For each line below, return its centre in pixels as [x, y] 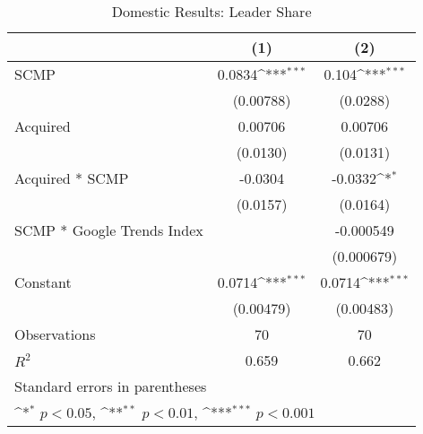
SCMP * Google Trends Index [109, 230]
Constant [43, 282]
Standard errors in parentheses [111, 386]
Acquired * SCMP [72, 178]
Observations [55, 334]
